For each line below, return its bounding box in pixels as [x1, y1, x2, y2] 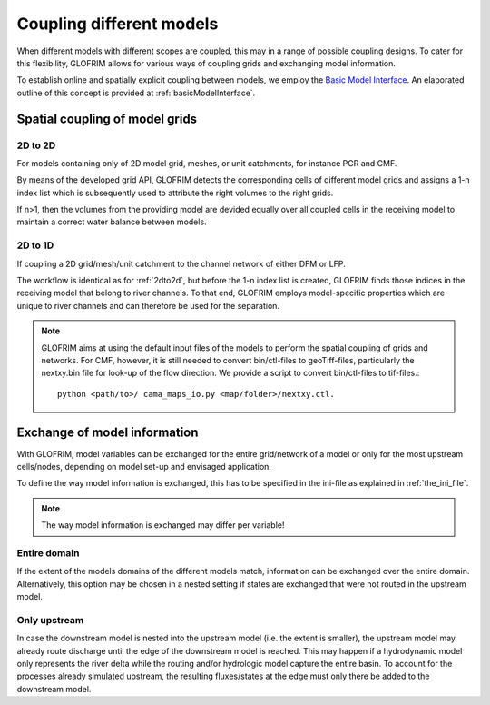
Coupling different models [16, 14, 219, 34]
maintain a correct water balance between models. [16, 216, 208, 227]
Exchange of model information [16, 424, 199, 440]
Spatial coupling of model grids [16, 111, 198, 126]
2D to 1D [16, 239, 54, 252]
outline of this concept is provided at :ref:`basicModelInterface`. [16, 87, 256, 98]
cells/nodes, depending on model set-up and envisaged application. [16, 462, 272, 472]
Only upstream [16, 613, 84, 626]
